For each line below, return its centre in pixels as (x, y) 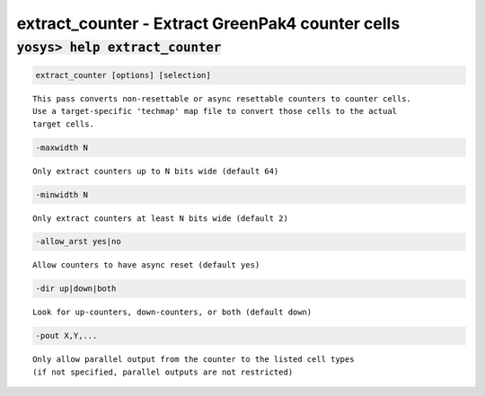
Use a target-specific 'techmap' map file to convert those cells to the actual (215, 111)
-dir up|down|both (76, 289)
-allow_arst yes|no (78, 242)
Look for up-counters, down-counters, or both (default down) (172, 312)
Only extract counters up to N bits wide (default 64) (156, 171)
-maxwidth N (62, 147)
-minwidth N (62, 194)
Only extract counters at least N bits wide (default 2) (161, 218)
